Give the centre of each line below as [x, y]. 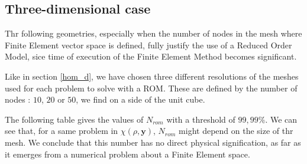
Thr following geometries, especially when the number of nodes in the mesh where [153, 33]
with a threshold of [201, 119]
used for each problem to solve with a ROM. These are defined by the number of [151, 88]
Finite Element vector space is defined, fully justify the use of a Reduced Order [148, 45]
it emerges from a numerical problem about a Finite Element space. [127, 154]
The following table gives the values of [74, 119]
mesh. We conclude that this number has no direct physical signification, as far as [153, 142]
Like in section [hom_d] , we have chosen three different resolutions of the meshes [152, 76]
